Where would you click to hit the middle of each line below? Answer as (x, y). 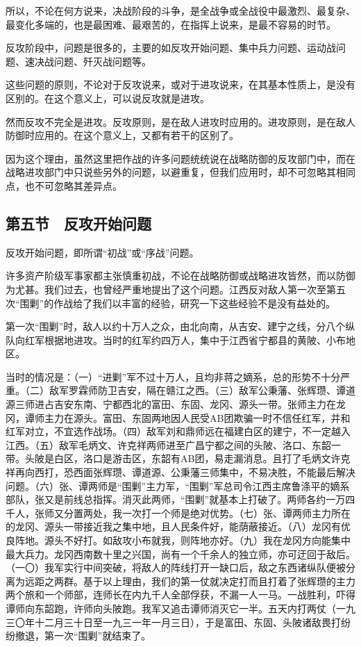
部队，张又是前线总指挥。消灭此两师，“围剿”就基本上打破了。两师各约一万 (176, 499)
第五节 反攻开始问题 (78, 223)
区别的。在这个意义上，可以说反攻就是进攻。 (108, 98)
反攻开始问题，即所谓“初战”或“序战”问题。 (102, 252)
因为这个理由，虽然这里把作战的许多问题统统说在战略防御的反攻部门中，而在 (180, 158)
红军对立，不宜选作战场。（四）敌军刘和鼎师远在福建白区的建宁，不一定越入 (178, 431)
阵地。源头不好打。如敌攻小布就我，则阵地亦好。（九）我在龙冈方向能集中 (183, 540)
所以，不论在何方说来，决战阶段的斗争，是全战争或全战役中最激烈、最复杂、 (180, 10)
